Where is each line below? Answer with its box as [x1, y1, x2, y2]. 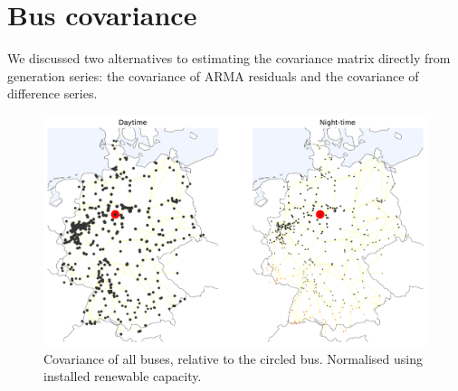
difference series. [7, 84, 98, 103]
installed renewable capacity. [43, 367, 202, 386]
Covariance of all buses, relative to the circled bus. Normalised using [43, 349, 423, 368]
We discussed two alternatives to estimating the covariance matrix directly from [7, 49, 451, 68]
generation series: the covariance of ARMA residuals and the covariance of [7, 66, 419, 85]
